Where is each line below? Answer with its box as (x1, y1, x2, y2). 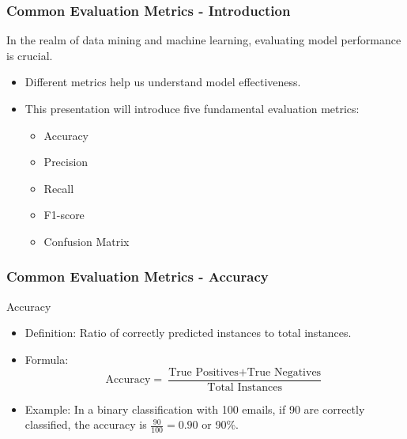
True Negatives (247, 366, 322, 378)
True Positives (168, 366, 239, 378)
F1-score (43, 206, 85, 223)
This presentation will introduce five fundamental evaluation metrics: (24, 100, 360, 116)
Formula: (24, 350, 69, 367)
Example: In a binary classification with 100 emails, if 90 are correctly (24, 400, 365, 417)
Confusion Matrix (43, 233, 130, 249)
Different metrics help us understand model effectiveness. (24, 74, 301, 90)
